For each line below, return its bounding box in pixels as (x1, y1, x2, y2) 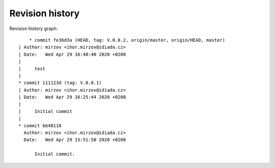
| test (18, 66, 46, 71)
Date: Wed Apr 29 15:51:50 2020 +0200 (23, 137, 126, 143)
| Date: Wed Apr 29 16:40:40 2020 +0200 (18, 51, 126, 57)
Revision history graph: (9, 25, 58, 32)
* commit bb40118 (18, 123, 62, 128)
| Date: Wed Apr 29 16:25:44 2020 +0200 (18, 94, 126, 100)
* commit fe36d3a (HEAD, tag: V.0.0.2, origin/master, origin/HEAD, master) (29, 37, 226, 43)
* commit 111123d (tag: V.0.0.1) (18, 80, 102, 86)
